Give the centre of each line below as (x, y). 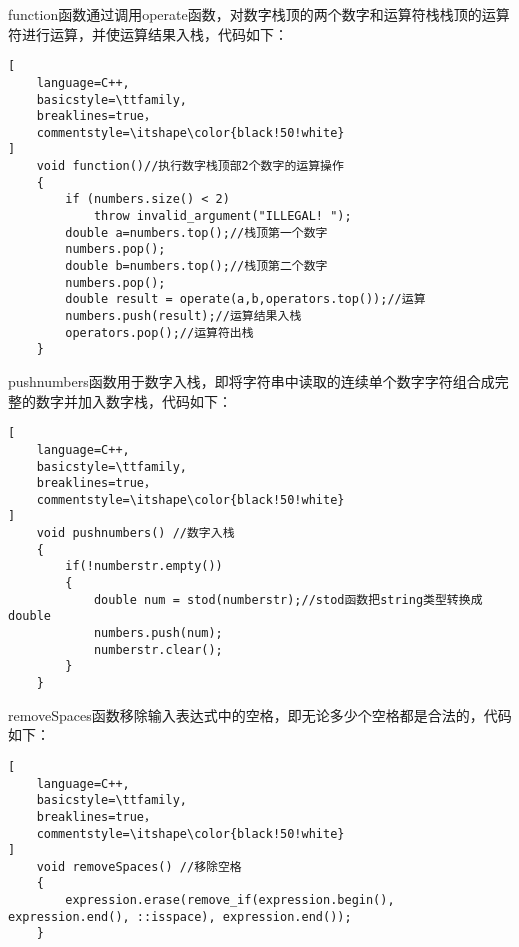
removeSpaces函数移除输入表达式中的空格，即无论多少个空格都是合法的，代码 (260, 714)
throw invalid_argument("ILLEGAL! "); (222, 216)
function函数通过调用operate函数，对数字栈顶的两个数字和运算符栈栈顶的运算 (259, 14)
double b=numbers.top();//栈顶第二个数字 (196, 266)
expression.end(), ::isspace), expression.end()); (180, 916)
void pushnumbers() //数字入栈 (135, 533)
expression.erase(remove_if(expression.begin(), (230, 900)
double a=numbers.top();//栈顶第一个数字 (196, 232)
